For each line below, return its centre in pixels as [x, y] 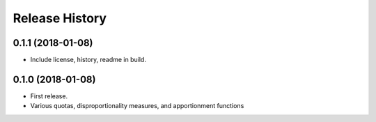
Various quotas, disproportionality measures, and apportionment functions [137, 106]
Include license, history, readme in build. [88, 60]
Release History [60, 18]
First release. [49, 96]
